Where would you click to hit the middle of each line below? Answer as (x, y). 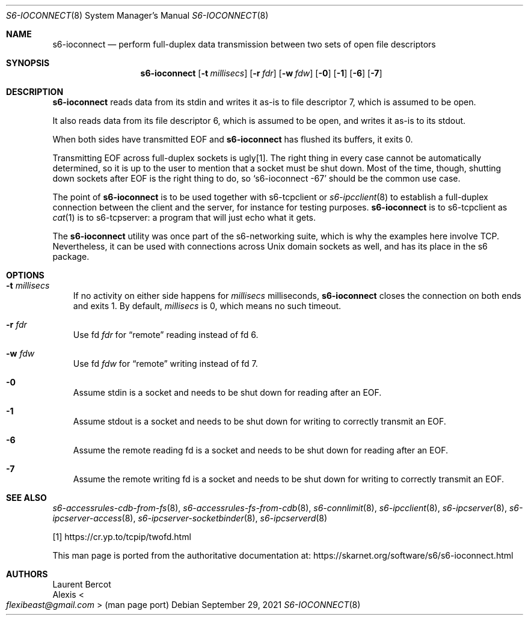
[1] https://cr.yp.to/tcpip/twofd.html (122, 537)
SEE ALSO (26, 498)
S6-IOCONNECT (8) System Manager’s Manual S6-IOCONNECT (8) (137, 15)
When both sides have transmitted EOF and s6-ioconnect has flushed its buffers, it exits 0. (233, 139)
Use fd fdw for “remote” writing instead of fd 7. (165, 364)
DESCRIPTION (35, 92)
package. (71, 256)
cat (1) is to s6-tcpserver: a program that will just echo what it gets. (184, 217)
